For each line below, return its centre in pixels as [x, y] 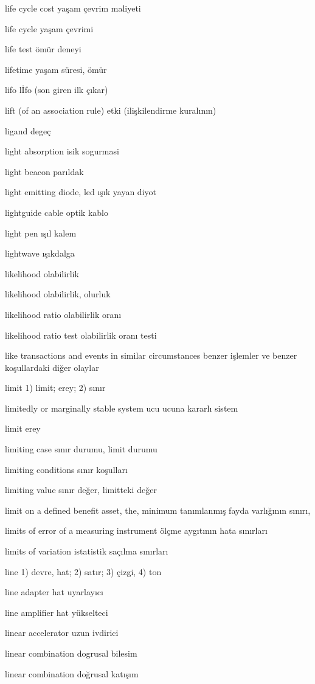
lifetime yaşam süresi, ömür [56, 69]
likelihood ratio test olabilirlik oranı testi [81, 335]
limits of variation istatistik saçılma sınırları [87, 551]
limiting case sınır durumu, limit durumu [81, 449]
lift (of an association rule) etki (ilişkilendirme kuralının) [111, 110]
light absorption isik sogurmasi [62, 151]
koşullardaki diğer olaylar [52, 367]
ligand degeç [28, 130]
